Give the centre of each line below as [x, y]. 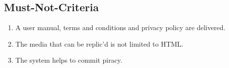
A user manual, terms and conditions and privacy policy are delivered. [120, 27]
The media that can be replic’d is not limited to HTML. [99, 43]
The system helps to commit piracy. [69, 60]
